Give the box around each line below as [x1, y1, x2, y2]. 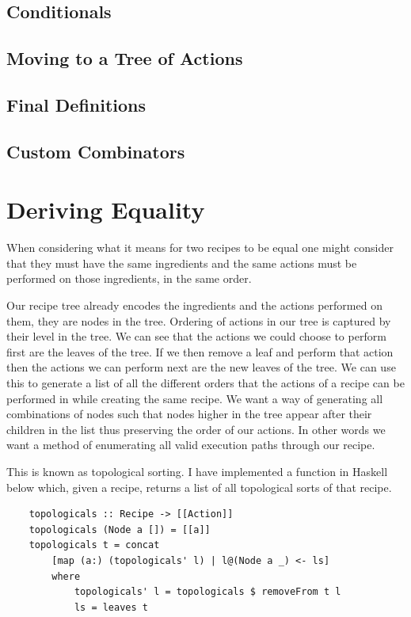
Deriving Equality [6, 193, 205, 226]
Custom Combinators [6, 139, 185, 163]
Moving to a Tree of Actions [6, 46, 243, 70]
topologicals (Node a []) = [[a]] [29, 524, 211, 535]
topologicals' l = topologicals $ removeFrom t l [74, 586, 341, 598]
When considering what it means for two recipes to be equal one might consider [6, 239, 394, 256]
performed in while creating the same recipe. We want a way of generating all [6, 390, 383, 406]
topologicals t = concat [29, 539, 160, 551]
